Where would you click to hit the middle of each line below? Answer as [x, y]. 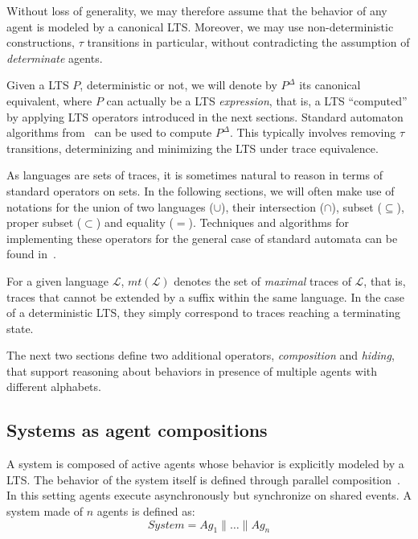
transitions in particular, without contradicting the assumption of [248, 42]
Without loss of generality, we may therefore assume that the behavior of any [197, 10]
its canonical [330, 85]
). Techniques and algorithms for [268, 222]
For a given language [58, 280]
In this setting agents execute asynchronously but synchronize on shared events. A [209, 495]
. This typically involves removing [313, 132]
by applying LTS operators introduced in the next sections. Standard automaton [205, 116]
